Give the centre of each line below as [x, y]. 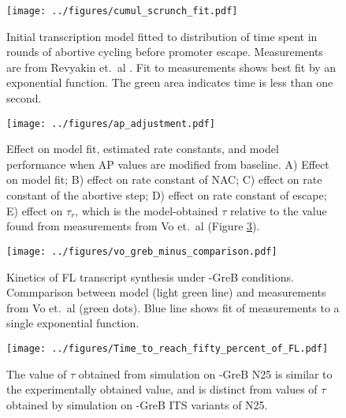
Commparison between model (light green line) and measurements [166, 292]
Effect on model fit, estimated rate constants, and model [143, 149]
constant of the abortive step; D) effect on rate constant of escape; [167, 195]
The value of [37, 373]
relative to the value [279, 210]
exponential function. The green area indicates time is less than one [170, 82]
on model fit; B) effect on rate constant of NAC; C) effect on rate [164, 179]
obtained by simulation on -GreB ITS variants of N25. [137, 404]
